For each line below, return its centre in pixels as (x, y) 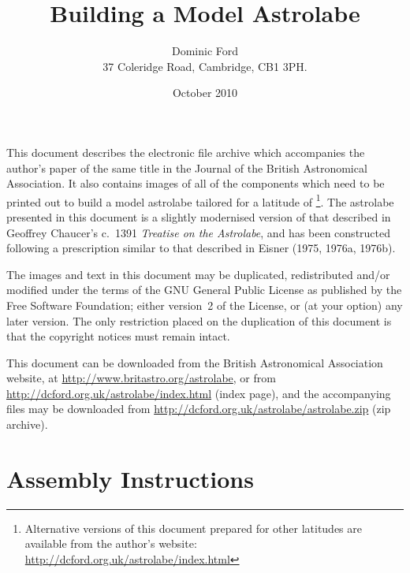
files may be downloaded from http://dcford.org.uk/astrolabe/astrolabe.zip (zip (199, 409)
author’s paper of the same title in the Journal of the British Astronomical (187, 167)
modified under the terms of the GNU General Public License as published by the (204, 290)
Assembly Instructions (130, 478)
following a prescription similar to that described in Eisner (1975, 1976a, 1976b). (201, 248)
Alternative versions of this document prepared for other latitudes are (194, 528)
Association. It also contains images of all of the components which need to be (196, 183)
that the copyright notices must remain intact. (118, 336)
